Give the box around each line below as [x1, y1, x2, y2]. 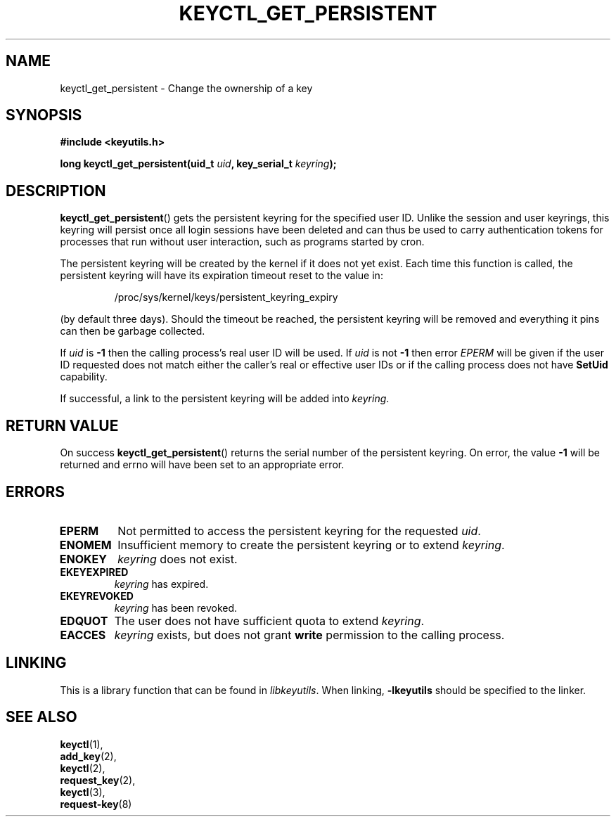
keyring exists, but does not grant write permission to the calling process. [114, 627, 505, 642]
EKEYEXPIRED [60, 565, 129, 578]
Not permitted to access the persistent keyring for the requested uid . [117, 523, 481, 538]
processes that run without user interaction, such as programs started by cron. [60, 236, 425, 248]
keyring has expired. [114, 577, 209, 590]
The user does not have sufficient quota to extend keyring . [114, 613, 425, 628]
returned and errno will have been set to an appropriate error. [60, 458, 345, 471]
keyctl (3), [60, 785, 105, 798]
